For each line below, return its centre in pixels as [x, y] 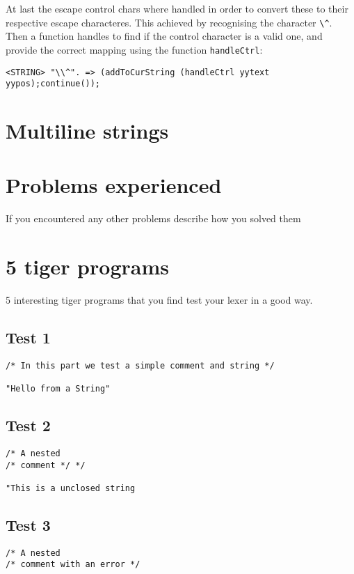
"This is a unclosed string [71, 488]
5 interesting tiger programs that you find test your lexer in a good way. [159, 300]
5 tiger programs [87, 266]
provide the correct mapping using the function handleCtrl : [134, 49]
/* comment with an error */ [73, 565]
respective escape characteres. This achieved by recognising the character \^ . [169, 22]
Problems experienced [114, 185]
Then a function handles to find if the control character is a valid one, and [164, 36]
